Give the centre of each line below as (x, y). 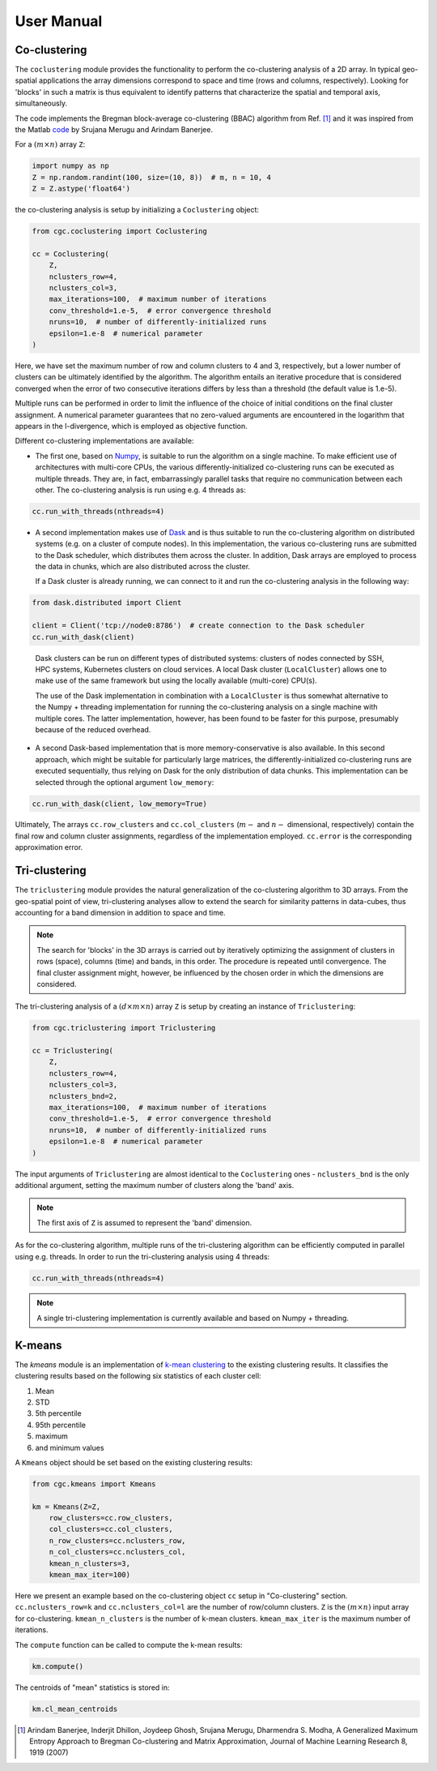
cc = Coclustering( (70, 254)
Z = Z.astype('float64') (81, 189)
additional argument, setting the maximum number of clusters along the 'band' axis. (155, 1185)
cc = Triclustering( (72, 1051)
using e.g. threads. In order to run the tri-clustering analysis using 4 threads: (142, 1256)
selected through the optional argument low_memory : (125, 782)
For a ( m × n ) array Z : (50, 144)
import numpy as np (70, 166)
